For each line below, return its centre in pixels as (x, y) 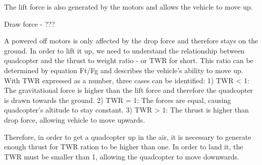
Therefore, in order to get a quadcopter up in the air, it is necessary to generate (128, 136)
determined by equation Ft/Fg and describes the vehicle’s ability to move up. (124, 70)
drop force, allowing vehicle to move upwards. (75, 119)
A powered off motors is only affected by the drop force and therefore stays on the (131, 41)
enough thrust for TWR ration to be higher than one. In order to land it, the (124, 147)
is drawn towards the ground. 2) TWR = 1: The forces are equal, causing (118, 100)
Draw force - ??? (30, 23)
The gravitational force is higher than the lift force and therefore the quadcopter (129, 90)
